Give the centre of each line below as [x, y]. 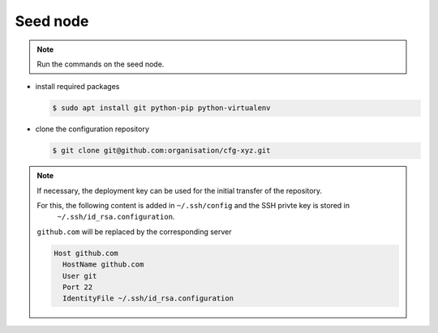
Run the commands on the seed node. [101, 64]
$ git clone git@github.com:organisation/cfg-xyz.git [161, 151]
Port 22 [77, 287]
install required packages [77, 87]
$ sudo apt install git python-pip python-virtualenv [161, 108]
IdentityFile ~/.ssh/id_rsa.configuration [148, 299]
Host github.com [86, 253]
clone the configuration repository [92, 129]
